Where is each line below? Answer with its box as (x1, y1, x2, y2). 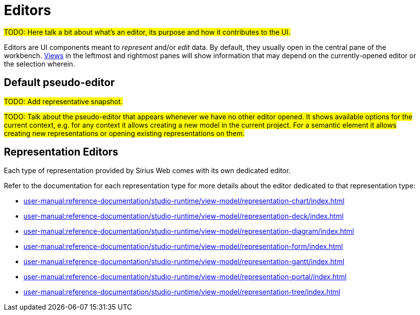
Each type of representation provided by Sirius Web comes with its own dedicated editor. (4, 166, 291, 175)
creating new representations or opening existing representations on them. (4, 129, 245, 137)
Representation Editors (4, 146, 118, 158)
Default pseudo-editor (4, 76, 115, 89)
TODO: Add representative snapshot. (4, 97, 123, 106)
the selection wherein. (4, 59, 75, 68)
